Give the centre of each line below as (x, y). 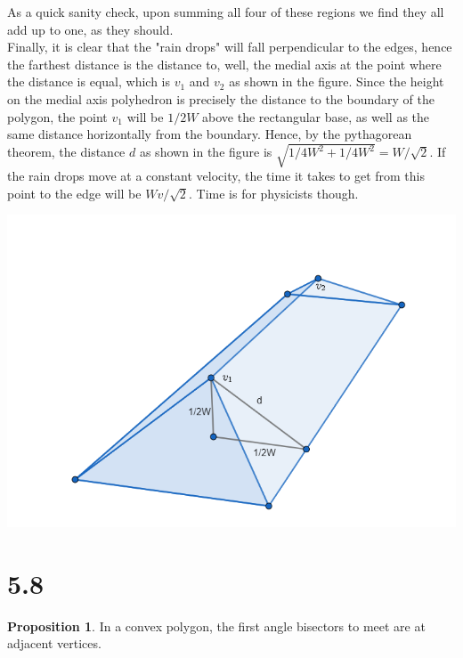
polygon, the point (57, 116)
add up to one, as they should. (90, 29)
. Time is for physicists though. (273, 193)
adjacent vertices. (54, 643)
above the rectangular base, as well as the (316, 116)
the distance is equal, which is (89, 81)
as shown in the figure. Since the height (337, 81)
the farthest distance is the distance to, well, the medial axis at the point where (224, 64)
